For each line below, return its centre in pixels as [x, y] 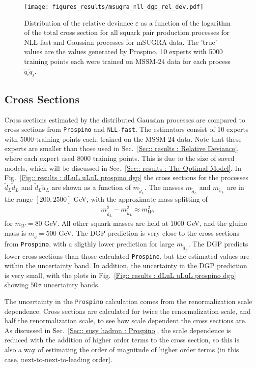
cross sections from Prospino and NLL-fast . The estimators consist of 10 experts [127, 129]
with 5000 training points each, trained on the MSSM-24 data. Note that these [123, 138]
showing [16, 285]
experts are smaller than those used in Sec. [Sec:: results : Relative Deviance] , [122, 148]
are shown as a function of [91, 187]
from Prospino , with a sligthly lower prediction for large [89, 244]
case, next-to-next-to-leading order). [59, 359]
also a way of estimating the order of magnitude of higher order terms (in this [122, 350]
